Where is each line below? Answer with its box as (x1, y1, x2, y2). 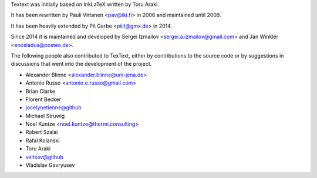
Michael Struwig (25, 112, 65, 119)
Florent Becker (25, 96, 62, 103)
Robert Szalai (25, 129, 58, 136)
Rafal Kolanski (25, 137, 60, 144)
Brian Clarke (25, 88, 56, 95)
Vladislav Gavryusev (25, 162, 75, 169)
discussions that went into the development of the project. (11, 61, 152, 68)
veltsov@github (25, 153, 64, 160)
